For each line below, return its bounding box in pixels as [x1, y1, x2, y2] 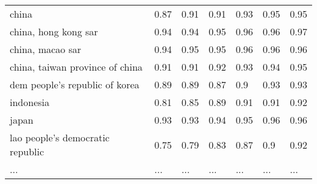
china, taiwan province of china [10, 60, 143, 74]
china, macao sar [10, 42, 82, 56]
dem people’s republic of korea [10, 77, 140, 91]
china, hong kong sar [10, 24, 98, 38]
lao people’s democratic [10, 130, 110, 144]
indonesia [10, 95, 49, 109]
